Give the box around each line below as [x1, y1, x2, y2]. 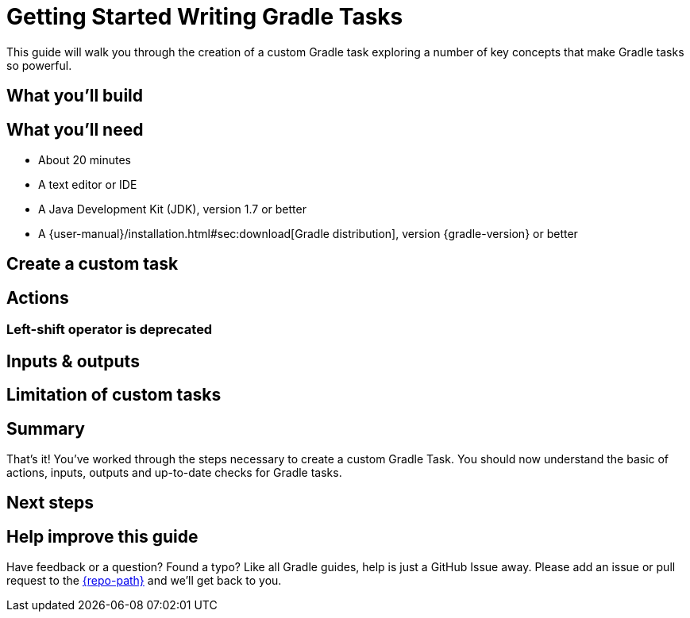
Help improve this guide [6, 526, 199, 547]
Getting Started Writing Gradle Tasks [6, 3, 403, 30]
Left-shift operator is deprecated [6, 321, 213, 338]
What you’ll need [6, 119, 144, 140]
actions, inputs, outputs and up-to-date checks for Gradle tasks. [6, 465, 342, 479]
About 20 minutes [38, 153, 131, 167]
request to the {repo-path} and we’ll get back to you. [6, 574, 282, 588]
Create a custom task [6, 254, 179, 274]
